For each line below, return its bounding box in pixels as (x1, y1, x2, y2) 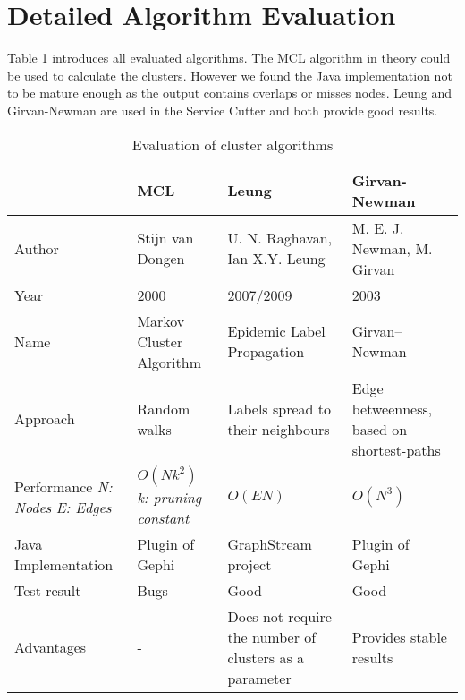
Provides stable (351, 626, 447, 647)
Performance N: (14, 475, 113, 497)
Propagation (227, 341, 305, 362)
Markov (137, 310, 185, 331)
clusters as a (227, 646, 305, 668)
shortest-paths (351, 439, 441, 460)
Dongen (137, 248, 185, 269)
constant (137, 507, 190, 528)
